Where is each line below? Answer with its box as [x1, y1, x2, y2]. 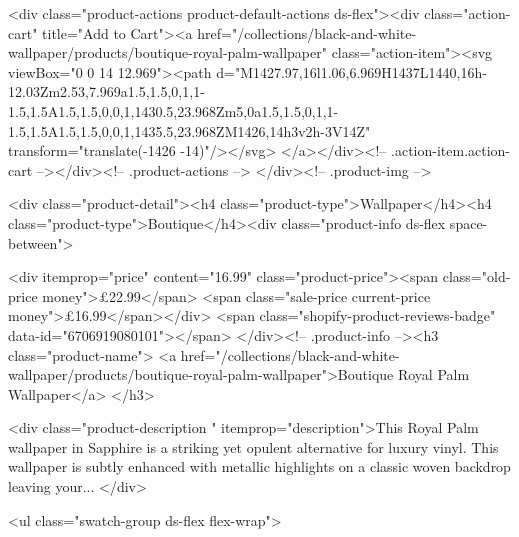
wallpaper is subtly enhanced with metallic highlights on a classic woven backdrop [8, 456, 511, 477]
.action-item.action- [391, 140, 511, 161]
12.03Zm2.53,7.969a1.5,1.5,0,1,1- [8, 81, 205, 102]
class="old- [442, 266, 511, 287]
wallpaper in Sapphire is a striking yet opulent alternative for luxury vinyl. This [8, 436, 499, 457]
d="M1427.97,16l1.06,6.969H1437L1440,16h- [216, 61, 487, 82]
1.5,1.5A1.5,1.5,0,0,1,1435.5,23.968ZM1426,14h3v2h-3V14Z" [8, 120, 371, 141]
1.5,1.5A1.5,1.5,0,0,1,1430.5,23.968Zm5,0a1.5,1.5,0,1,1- [8, 100, 339, 121]
